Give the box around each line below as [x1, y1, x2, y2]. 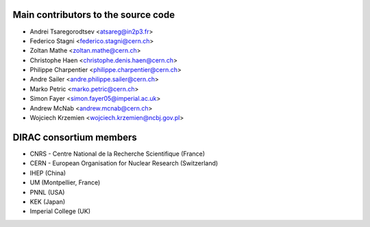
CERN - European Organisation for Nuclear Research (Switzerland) [29, 159, 219, 167]
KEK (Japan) [29, 198, 66, 206]
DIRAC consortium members [12, 131, 137, 143]
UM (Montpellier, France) [29, 178, 101, 187]
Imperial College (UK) [29, 207, 91, 215]
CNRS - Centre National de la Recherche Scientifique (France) [29, 150, 206, 158]
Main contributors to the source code [12, 9, 175, 21]
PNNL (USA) [29, 188, 65, 196]
